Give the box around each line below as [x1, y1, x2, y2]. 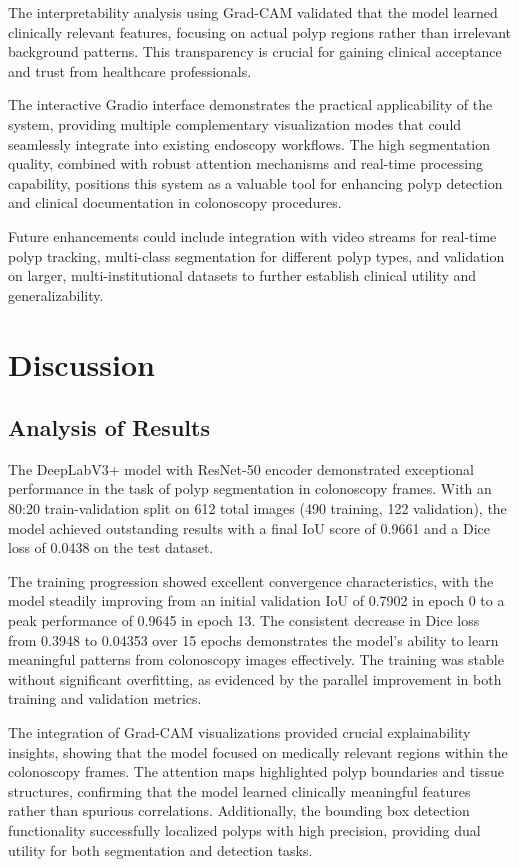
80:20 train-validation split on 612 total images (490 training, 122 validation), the [8, 498, 507, 519]
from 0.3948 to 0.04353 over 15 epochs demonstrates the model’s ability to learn [8, 629, 499, 650]
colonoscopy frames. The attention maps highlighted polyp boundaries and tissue [8, 761, 505, 782]
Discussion [8, 343, 155, 384]
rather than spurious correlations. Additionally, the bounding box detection [8, 800, 470, 821]
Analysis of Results [8, 412, 210, 443]
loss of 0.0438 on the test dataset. [8, 537, 214, 558]
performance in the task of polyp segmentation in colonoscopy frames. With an [8, 478, 492, 499]
